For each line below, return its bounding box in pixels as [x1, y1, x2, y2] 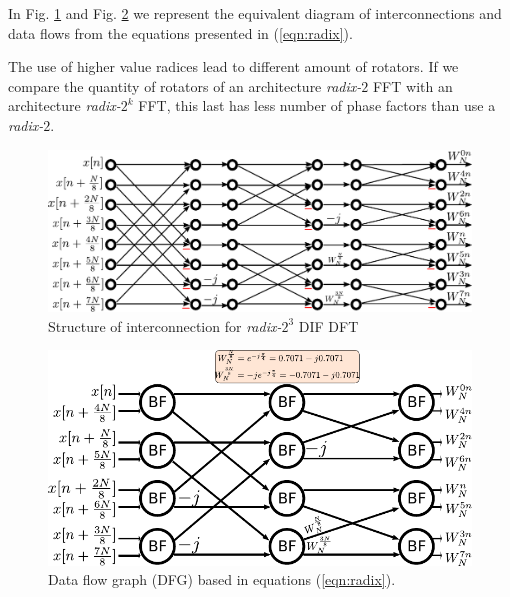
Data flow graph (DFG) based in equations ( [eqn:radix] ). [48, 569, 396, 590]
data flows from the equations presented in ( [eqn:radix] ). [8, 22, 353, 43]
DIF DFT [298, 315, 359, 336]
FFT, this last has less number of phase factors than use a [138, 95, 496, 116]
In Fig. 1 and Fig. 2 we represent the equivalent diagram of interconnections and [8, 3, 502, 23]
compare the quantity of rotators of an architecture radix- [8, 75, 362, 96]
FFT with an [372, 75, 453, 96]
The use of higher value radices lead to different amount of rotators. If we [8, 56, 459, 77]
